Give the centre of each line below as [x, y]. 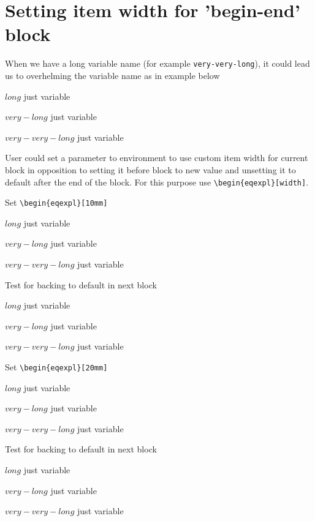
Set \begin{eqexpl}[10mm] [56, 202]
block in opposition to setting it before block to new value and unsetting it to [150, 169]
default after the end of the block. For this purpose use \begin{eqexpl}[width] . [157, 182]
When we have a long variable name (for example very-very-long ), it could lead [157, 63]
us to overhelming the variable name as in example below [112, 75]
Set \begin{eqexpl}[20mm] [56, 367]
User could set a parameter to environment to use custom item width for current [157, 158]
